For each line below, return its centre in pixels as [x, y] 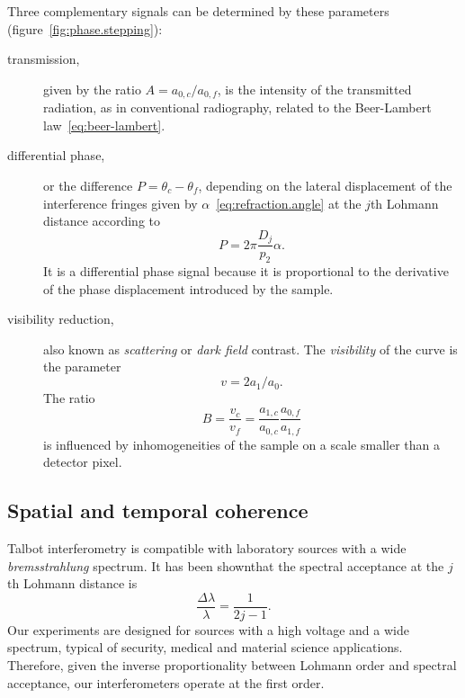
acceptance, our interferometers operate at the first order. [166, 682]
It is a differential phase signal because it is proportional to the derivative [246, 271]
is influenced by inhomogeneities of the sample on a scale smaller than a [241, 444]
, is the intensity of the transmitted [314, 89]
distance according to [102, 221]
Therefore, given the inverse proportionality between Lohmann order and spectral [232, 665]
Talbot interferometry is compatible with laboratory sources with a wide [207, 547]
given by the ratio [92, 89]
